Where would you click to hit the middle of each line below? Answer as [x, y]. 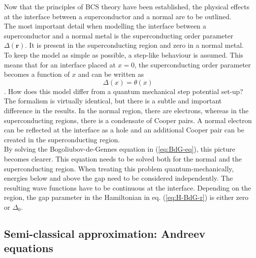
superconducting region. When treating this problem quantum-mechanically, [119, 168]
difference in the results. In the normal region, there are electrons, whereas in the [126, 110]
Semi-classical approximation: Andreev [105, 233]
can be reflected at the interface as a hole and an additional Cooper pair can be [124, 130]
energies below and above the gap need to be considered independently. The [118, 178]
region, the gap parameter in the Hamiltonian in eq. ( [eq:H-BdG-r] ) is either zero [126, 197]
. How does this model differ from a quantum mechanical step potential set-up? [124, 91]
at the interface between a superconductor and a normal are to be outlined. [118, 16]
